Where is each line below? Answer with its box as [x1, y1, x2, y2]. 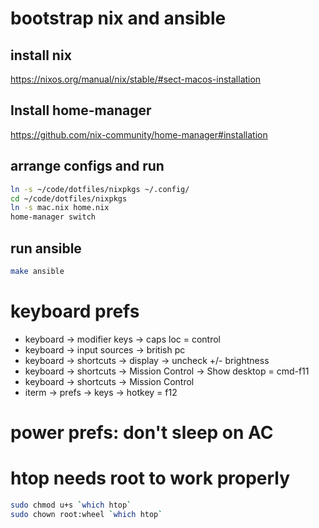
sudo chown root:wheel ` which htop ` [10, 509, 163, 519]
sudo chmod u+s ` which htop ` [10, 500, 132, 510]
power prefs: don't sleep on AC [10, 421, 274, 444]
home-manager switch [10, 212, 97, 222]
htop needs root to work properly [10, 467, 291, 490]
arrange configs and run [10, 158, 165, 175]
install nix [10, 47, 72, 64]
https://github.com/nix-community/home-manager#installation [10, 128, 268, 141]
